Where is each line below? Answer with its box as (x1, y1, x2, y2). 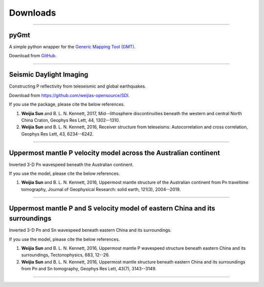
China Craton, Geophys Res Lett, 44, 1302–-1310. (21, 117, 120, 123)
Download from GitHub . (9, 53, 57, 59)
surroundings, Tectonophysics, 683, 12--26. (21, 252, 110, 258)
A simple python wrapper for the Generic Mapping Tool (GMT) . (9, 44, 136, 50)
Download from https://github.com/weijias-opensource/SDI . (9, 92, 130, 98)
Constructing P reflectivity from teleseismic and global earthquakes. (9, 83, 146, 89)
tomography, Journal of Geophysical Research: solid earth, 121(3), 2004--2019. (21, 186, 181, 192)
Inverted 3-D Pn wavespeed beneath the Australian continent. (9, 162, 134, 167)
